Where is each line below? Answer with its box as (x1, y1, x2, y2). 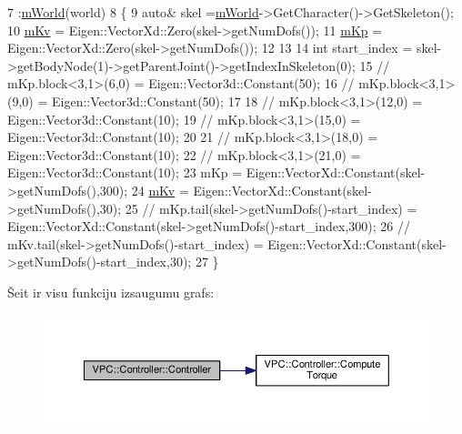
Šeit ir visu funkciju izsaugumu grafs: (7, 282, 215, 301)
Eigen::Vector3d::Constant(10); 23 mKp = (7, 163, 243, 182)
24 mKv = (131, 180, 189, 199)
